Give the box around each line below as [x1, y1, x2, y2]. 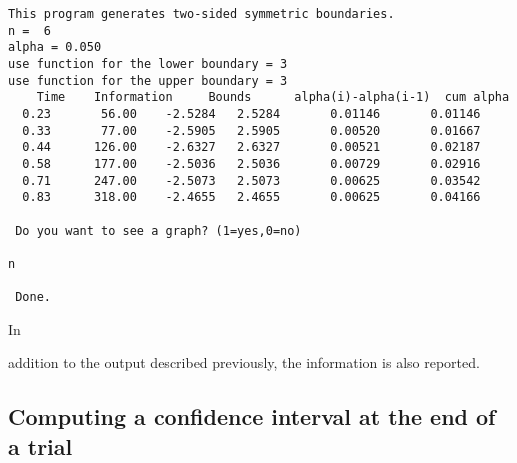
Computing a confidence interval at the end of [8, 401, 496, 432]
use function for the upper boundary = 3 [8, 73, 288, 88]
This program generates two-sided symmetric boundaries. [8, 7, 395, 21]
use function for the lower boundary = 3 [8, 56, 288, 71]
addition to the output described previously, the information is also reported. [8, 352, 480, 373]
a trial [8, 430, 73, 461]
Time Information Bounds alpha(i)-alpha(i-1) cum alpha [36, 90, 510, 105]
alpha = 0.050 [8, 40, 102, 55]
